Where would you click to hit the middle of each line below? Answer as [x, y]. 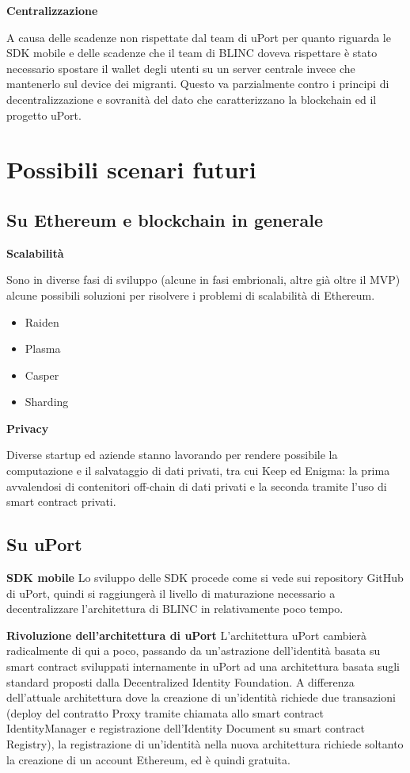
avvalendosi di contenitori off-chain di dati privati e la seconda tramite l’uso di [197, 486]
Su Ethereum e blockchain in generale [165, 219]
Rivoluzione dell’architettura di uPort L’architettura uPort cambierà [187, 635]
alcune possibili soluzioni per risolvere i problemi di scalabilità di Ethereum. [191, 295]
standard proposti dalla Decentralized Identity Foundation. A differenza [180, 681]
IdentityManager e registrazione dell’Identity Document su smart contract [186, 728]
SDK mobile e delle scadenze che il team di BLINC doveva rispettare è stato [192, 53]
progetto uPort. [44, 115]
